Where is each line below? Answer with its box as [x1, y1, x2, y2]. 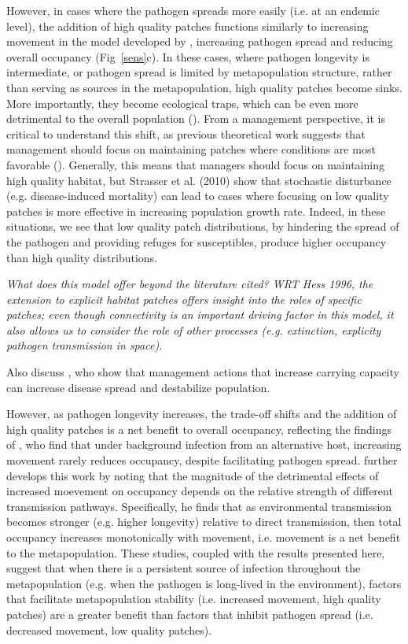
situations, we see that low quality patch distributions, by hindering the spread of [6, 218, 399, 235]
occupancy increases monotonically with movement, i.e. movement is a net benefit [6, 529, 401, 545]
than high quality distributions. [6, 249, 157, 265]
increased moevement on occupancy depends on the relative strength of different [6, 483, 393, 499]
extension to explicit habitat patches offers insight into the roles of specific [6, 291, 362, 307]
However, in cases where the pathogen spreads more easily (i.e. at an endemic [6, 2, 380, 18]
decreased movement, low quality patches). [6, 621, 212, 638]
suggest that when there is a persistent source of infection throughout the [6, 560, 361, 576]
